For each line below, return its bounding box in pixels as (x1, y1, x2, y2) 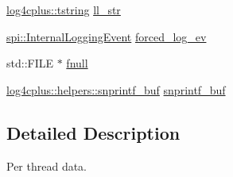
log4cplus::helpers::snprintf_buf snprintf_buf (6, 81, 226, 98)
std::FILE (6, 55, 54, 71)
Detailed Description (6, 120, 181, 144)
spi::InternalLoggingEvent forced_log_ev (6, 28, 207, 44)
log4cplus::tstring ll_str (6, 2, 121, 17)
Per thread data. (6, 157, 87, 174)
